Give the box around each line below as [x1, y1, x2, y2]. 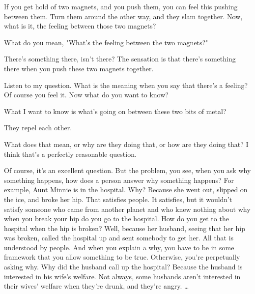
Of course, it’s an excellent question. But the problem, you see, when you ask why [4, 165, 251, 176]
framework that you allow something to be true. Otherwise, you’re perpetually [4, 252, 240, 262]
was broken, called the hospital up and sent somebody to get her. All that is [4, 233, 234, 243]
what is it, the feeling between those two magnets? [4, 21, 156, 31]
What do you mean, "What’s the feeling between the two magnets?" [4, 37, 208, 47]
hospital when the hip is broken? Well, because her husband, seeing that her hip [4, 223, 245, 233]
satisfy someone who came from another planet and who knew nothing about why [4, 204, 251, 214]
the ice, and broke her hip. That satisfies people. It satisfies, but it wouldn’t [4, 194, 232, 204]
